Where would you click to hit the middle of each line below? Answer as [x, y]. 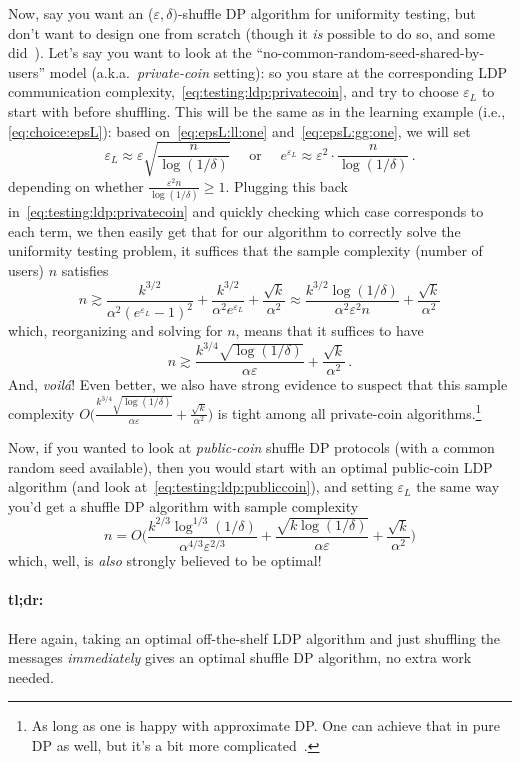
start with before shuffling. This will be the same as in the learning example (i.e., [257, 110]
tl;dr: [26, 599]
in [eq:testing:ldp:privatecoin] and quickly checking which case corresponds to [246, 211]
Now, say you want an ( [81, 13]
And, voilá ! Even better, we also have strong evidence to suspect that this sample [258, 384]
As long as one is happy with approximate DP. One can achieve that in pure [265, 725]
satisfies [85, 269]
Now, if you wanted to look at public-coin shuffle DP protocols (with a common [251, 446]
